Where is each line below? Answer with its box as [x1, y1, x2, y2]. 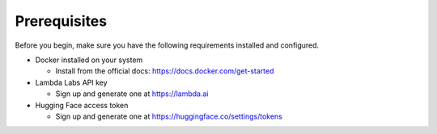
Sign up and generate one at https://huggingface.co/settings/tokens [55, 111, 282, 121]
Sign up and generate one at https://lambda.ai [55, 89, 209, 98]
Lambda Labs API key [35, 77, 108, 87]
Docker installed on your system [35, 55, 143, 65]
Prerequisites [15, 12, 108, 30]
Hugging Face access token [35, 100, 129, 110]
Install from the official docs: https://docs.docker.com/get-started [55, 66, 274, 76]
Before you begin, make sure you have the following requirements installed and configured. [15, 40, 320, 50]
